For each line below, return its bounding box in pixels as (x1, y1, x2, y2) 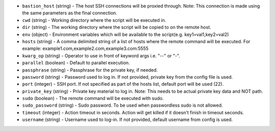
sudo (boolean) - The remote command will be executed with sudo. (22, 95, 164, 102)
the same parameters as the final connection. (22, 10, 117, 16)
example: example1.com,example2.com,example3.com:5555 (22, 46, 149, 52)
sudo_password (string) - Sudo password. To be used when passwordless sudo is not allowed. (22, 102, 223, 109)
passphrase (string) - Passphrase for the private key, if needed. (22, 67, 158, 73)
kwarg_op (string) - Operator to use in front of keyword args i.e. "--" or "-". (22, 52, 180, 58)
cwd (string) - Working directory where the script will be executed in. (22, 17, 167, 23)
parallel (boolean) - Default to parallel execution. (22, 60, 130, 66)
